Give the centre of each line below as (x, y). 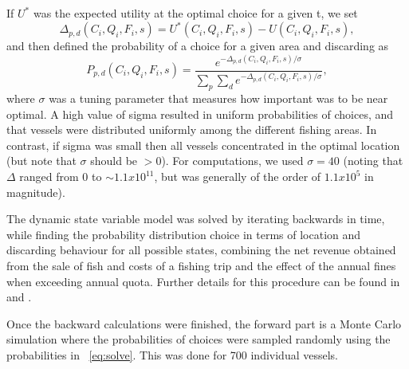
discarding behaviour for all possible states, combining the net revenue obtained (201, 250)
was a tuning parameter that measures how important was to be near (218, 98)
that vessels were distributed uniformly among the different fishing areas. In (192, 130)
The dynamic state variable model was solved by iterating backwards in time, (196, 219)
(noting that (373, 161)
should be (114, 161)
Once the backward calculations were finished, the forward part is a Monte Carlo (204, 323)
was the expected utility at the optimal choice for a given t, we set (195, 13)
